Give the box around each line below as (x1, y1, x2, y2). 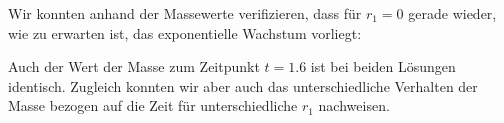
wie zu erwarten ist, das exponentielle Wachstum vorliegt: (8, 22, 362, 43)
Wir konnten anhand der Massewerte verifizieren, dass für (8, 3, 362, 23)
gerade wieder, (408, 3, 497, 23)
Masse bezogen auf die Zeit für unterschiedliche (8, 95, 298, 116)
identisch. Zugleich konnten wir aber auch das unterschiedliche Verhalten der (8, 75, 478, 96)
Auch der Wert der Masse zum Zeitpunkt (8, 56, 260, 77)
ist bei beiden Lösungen (310, 56, 456, 77)
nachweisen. (318, 95, 390, 116)
